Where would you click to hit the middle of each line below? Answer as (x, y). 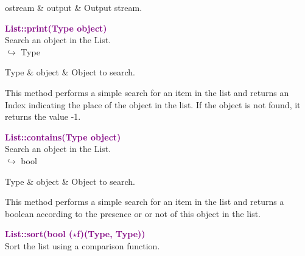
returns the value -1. (43, 116)
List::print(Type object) (56, 28)
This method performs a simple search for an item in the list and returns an (147, 92)
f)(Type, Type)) (111, 234)
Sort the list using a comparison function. (82, 245)
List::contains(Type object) (63, 137)
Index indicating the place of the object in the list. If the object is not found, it (153, 104)
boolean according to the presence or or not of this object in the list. (133, 213)
